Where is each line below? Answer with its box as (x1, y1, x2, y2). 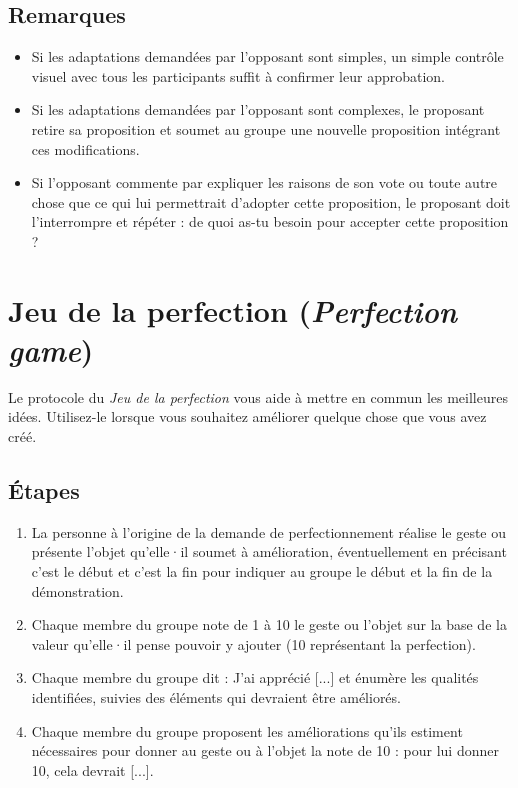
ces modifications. (31, 138, 140, 159)
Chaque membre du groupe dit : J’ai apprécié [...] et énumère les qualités (31, 667, 479, 688)
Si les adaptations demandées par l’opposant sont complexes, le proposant (31, 99, 485, 120)
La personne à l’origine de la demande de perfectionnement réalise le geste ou (31, 521, 507, 542)
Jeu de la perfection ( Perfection (8, 289, 457, 331)
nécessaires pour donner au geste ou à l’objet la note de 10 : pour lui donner (31, 740, 499, 761)
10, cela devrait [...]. (31, 759, 154, 780)
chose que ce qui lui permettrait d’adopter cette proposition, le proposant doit (31, 191, 511, 212)
